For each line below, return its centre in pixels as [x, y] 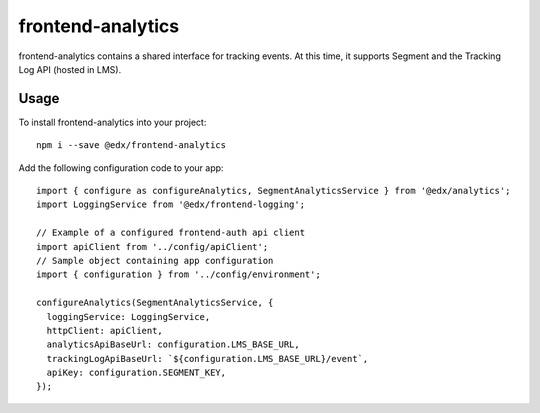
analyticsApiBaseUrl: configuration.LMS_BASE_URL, [173, 344]
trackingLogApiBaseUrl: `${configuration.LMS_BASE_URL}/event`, [207, 358]
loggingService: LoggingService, [128, 316]
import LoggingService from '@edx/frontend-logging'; [170, 204]
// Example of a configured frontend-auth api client [170, 233]
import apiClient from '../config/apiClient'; [152, 246]
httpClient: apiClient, [105, 330]
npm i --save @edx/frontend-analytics [131, 145]
